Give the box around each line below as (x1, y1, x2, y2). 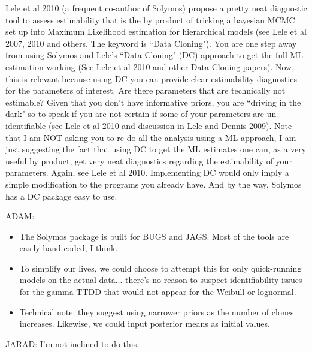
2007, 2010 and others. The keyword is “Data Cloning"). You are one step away (5, 37, 297, 49)
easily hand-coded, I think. (19, 242, 118, 254)
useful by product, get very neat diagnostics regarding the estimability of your (5, 154, 292, 167)
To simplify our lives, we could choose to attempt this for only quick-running (19, 261, 302, 274)
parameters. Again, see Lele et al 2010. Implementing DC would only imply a (5, 166, 289, 179)
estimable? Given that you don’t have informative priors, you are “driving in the (5, 95, 301, 108)
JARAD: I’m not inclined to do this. (5, 337, 140, 350)
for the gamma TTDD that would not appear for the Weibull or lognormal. (19, 285, 296, 298)
